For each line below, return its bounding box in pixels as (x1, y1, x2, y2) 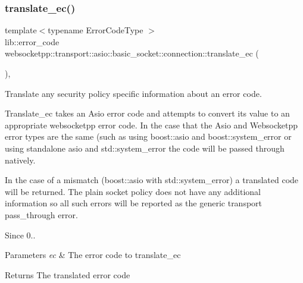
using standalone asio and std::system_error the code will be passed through (5, 141, 285, 154)
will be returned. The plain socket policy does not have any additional (5, 185, 261, 197)
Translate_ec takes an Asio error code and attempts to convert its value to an (5, 107, 290, 120)
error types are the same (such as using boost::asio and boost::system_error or (5, 130, 292, 143)
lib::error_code (5, 35, 60, 48)
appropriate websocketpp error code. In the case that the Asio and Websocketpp (5, 118, 298, 131)
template (5, 24, 37, 36)
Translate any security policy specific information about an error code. (5, 87, 262, 99)
